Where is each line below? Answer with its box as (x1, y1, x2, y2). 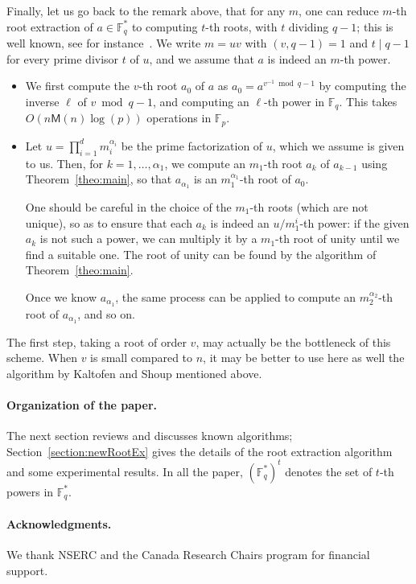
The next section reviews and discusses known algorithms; (6, 427, 293, 444)
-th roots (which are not (249, 198, 369, 215)
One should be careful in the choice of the (25, 198, 232, 215)
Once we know (25, 288, 97, 305)
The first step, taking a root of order (6, 333, 187, 350)
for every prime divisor (6, 50, 119, 67)
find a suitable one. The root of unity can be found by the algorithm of (25, 245, 377, 262)
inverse (25, 93, 60, 109)
